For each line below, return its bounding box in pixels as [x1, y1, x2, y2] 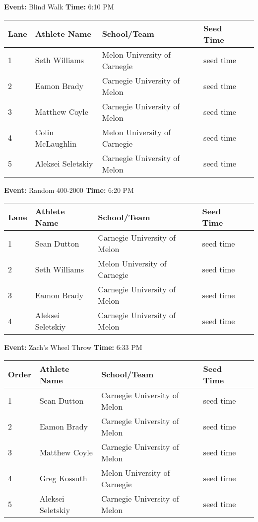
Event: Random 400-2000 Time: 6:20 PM [4, 184, 134, 195]
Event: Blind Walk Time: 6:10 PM [4, 1, 114, 11]
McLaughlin [35, 137, 77, 149]
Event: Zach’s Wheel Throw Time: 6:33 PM [4, 342, 142, 352]
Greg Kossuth [39, 472, 87, 484]
